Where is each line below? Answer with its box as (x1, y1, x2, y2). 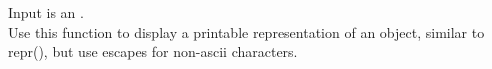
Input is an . (8, 2, 84, 22)
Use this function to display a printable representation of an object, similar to (8, 21, 485, 42)
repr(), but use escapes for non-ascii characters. (8, 41, 298, 62)
